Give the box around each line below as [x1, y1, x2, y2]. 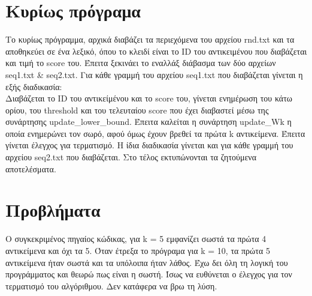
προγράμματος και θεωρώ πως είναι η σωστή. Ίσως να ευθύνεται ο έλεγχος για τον [5, 268, 292, 280]
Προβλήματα [5, 198, 101, 222]
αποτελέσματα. [5, 162, 56, 175]
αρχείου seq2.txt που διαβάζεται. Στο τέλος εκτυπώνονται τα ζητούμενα [5, 151, 257, 163]
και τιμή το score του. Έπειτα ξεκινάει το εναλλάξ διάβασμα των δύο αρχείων [5, 56, 276, 69]
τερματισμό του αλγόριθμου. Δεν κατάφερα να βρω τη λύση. [5, 279, 217, 292]
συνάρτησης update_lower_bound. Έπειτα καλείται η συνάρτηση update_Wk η [5, 115, 292, 128]
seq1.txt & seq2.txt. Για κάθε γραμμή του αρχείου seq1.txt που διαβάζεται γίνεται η [5, 68, 303, 80]
